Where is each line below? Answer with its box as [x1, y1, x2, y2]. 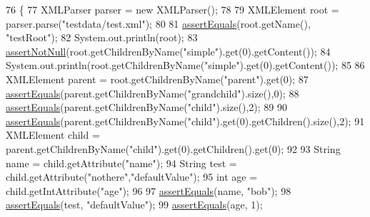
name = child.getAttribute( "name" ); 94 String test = [6, 155, 237, 170]
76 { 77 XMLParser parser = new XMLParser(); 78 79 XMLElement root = [6, 2, 339, 16]
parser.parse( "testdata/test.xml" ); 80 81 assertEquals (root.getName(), [6, 16, 311, 31]
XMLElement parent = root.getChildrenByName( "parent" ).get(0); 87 [6, 71, 309, 86]
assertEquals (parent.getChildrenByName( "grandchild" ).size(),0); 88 [6, 85, 299, 100]
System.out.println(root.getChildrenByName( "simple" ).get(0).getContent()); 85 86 [6, 58, 365, 73]
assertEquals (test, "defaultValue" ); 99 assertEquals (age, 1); [6, 197, 263, 212]
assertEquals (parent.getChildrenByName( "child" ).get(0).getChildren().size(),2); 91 [6, 113, 365, 128]
